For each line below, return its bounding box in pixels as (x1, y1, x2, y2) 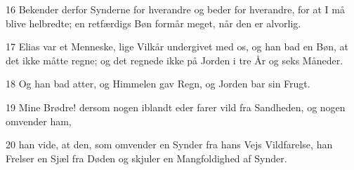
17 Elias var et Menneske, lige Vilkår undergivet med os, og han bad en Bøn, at (6, 39, 348, 54)
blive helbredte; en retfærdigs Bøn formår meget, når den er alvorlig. (6, 15, 301, 30)
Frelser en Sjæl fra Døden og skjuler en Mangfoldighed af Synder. (6, 150, 287, 165)
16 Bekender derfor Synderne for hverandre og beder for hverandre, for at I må (6, 2, 345, 16)
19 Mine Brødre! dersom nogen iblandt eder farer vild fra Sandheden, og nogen (6, 99, 346, 114)
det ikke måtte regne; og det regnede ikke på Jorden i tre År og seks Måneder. (6, 52, 343, 67)
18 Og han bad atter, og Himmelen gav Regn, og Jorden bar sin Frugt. (6, 76, 310, 91)
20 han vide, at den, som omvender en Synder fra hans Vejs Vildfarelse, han (6, 137, 333, 152)
